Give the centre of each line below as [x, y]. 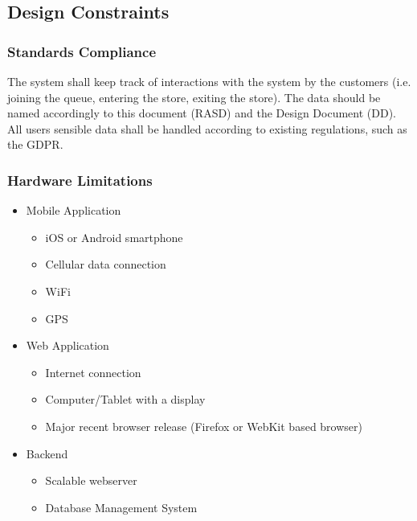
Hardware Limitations [80, 180]
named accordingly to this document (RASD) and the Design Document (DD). [202, 113]
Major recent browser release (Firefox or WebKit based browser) [204, 426]
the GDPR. [35, 144]
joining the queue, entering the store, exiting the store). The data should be [194, 97]
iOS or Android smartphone [114, 237]
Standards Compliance [82, 51]
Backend [47, 453]
